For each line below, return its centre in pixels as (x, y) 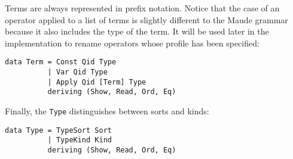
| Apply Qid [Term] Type (97, 82)
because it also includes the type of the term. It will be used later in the (137, 31)
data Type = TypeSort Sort (58, 130)
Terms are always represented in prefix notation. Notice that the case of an (142, 8)
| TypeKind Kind (80, 140)
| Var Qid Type (77, 72)
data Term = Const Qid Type (61, 62)
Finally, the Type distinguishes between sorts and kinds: (107, 111)
